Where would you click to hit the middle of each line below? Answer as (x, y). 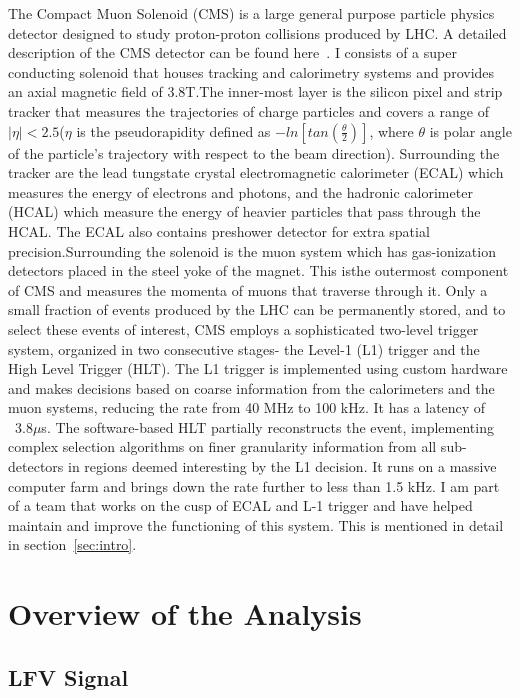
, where (391, 130)
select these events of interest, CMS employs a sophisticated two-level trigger (243, 328)
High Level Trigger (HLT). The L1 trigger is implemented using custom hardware (258, 368)
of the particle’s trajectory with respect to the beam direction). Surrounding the (254, 152)
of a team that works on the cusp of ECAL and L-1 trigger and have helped (240, 505)
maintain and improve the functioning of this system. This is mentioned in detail (256, 524)
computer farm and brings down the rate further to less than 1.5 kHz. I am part (254, 485)
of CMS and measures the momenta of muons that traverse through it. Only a (248, 289)
